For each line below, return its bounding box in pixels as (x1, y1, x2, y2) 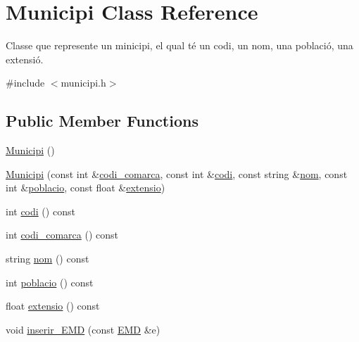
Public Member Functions (6, 110, 199, 132)
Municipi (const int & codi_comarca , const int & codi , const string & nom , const (6, 166, 348, 181)
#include (6, 75, 45, 90)
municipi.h (61, 75, 106, 90)
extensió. (6, 51, 44, 66)
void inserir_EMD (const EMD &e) (6, 322, 160, 336)
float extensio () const (6, 298, 100, 313)
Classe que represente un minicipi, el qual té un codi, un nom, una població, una (6, 38, 353, 53)
